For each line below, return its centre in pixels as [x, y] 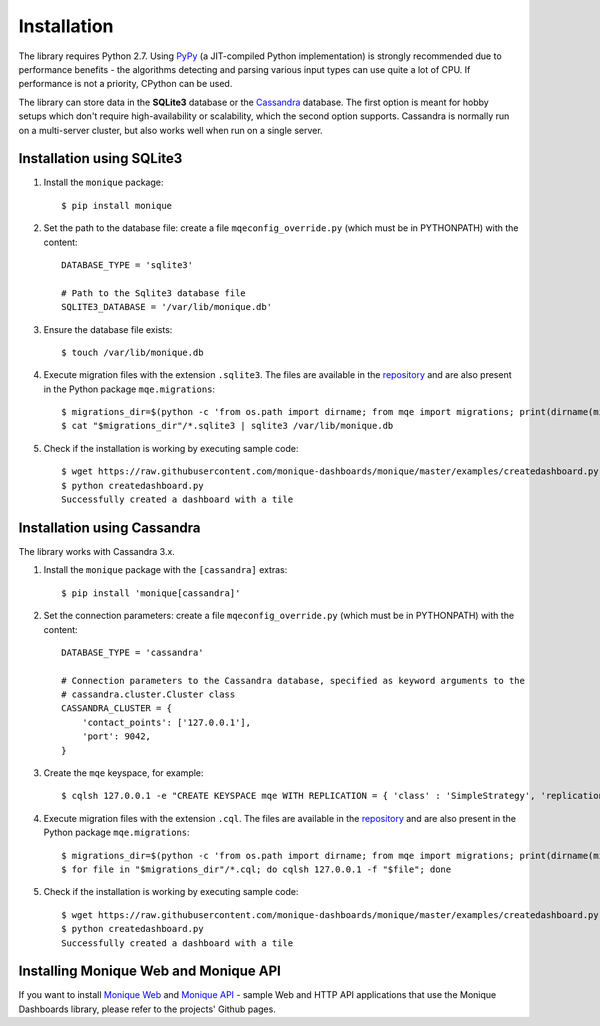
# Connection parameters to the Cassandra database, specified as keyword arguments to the [293, 680]
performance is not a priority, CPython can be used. [125, 84]
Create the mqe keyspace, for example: [123, 773]
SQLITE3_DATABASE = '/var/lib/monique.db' [167, 307]
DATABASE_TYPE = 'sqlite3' [127, 264]
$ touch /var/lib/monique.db [132, 352]
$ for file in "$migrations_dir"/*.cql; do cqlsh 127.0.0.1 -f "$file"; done [256, 869]
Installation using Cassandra [109, 527]
